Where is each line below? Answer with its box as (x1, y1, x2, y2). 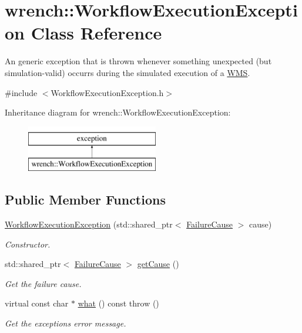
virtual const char (5, 297, 69, 309)
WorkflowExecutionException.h (51, 86, 164, 98)
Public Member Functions (5, 190, 166, 209)
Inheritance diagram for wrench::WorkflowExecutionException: (5, 106, 231, 118)
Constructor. (5, 238, 51, 250)
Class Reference (31, 21, 162, 45)
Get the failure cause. (5, 277, 82, 289)
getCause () (137, 258, 179, 270)
